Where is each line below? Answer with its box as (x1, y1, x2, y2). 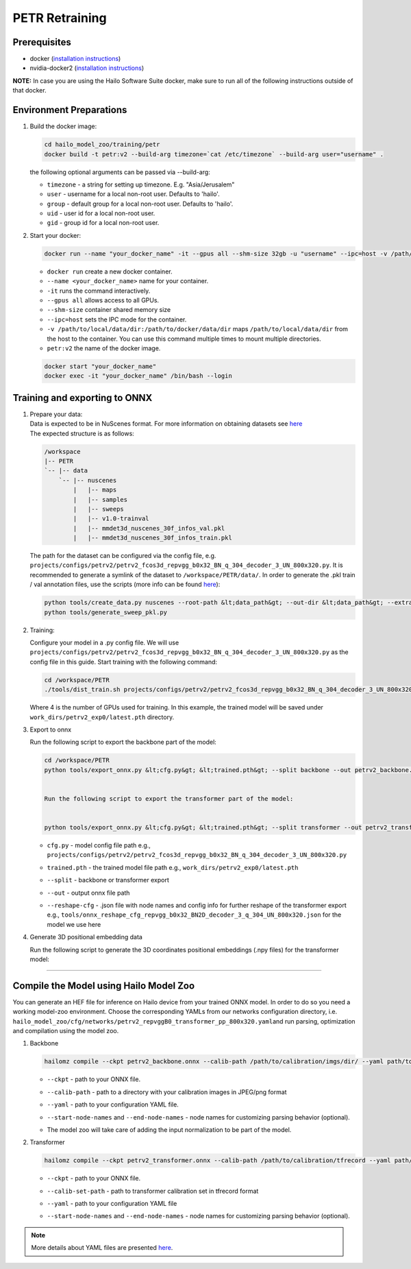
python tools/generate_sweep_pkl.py (44, 608, 168, 616)
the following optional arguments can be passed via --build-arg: (29, 168, 210, 176)
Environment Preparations (12, 104, 127, 116)
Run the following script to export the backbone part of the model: (29, 738, 217, 747)
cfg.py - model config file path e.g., (47, 841, 151, 849)
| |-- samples (73, 496, 128, 503)
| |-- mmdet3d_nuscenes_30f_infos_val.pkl (73, 524, 225, 532)
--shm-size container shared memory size (47, 306, 171, 314)
